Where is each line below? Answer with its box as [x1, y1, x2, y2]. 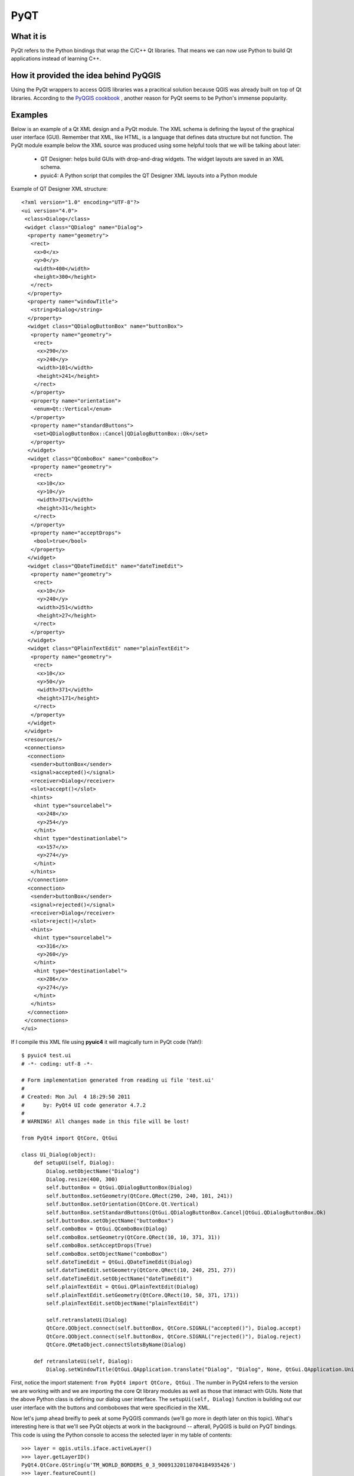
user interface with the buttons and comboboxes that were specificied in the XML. [11, 1404, 211, 1411]
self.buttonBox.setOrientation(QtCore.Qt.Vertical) [46, 1201, 199, 1207]
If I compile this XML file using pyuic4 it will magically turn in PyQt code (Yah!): [11, 1038, 203, 1045]
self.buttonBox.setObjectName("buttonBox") [46, 1217, 174, 1224]
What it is [11, 31, 47, 41]
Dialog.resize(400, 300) [46, 1176, 118, 1183]
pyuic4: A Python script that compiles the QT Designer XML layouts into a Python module [40, 172, 258, 179]
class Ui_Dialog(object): [21, 1151, 97, 1158]
